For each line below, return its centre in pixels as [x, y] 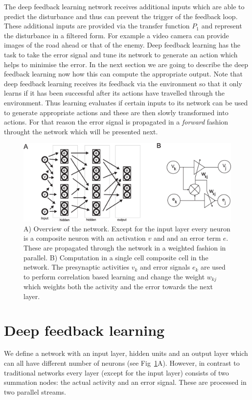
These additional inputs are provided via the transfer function [97, 26]
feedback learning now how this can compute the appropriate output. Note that [123, 74]
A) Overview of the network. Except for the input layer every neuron [127, 228]
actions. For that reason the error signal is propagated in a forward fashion [116, 122]
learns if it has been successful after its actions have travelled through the [115, 93]
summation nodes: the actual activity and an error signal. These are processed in [125, 382]
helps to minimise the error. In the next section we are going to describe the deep [126, 64]
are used [213, 267]
